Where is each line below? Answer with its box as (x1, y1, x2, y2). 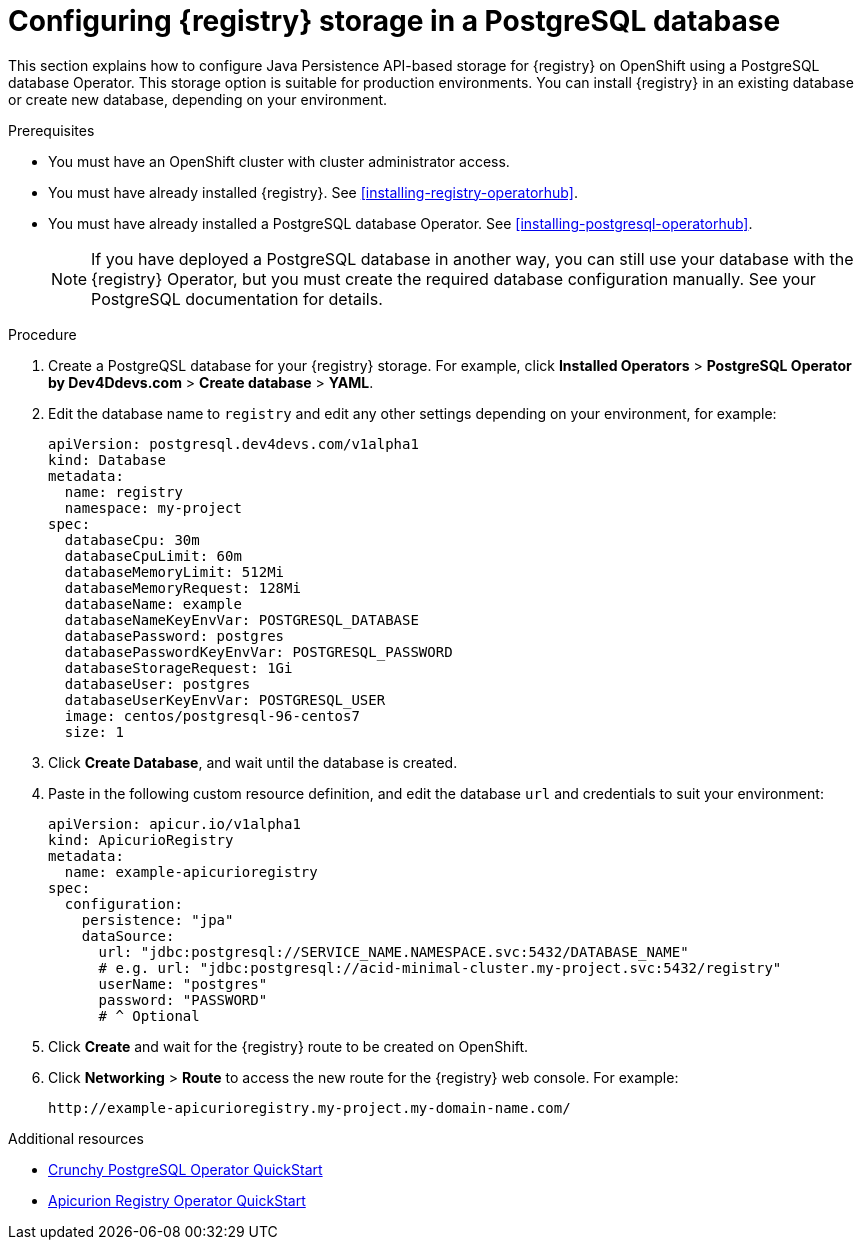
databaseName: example (64, 595, 242, 612)
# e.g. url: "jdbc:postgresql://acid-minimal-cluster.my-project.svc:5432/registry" (98, 959, 782, 976)
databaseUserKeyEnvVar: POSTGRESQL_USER (64, 691, 386, 708)
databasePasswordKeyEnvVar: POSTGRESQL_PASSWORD (64, 643, 453, 660)
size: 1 (64, 723, 124, 740)
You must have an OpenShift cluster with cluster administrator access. (48, 152, 510, 170)
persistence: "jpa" (81, 911, 234, 928)
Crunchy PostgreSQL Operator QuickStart (48, 1160, 323, 1178)
